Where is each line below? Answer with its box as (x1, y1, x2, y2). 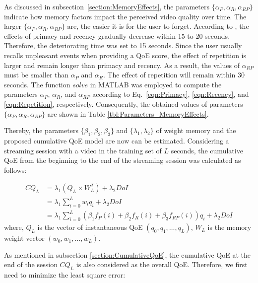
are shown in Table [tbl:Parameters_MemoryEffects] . (47, 108, 209, 119)
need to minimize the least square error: (4, 270, 126, 280)
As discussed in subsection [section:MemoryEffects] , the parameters (4, 1, 209, 11)
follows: (4, 164, 27, 175)
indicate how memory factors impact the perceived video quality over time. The (4, 11, 247, 21)
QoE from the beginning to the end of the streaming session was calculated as (4, 155, 241, 165)
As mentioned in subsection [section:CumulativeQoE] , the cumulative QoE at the (4, 249, 251, 260)
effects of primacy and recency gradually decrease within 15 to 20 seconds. (4, 30, 230, 41)
